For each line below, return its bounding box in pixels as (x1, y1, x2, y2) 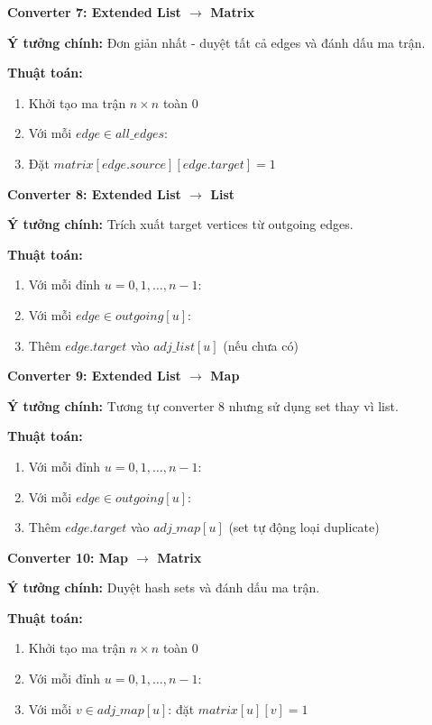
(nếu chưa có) (223, 335, 299, 354)
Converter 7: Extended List (7, 3, 181, 21)
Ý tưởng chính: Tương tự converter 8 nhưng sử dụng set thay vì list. (7, 396, 399, 415)
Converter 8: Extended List (7, 184, 181, 203)
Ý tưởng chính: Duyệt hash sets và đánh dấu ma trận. (7, 578, 320, 597)
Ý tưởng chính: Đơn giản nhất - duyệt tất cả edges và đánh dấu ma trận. (7, 32, 426, 51)
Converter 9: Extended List (7, 366, 181, 385)
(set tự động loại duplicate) (228, 518, 380, 537)
